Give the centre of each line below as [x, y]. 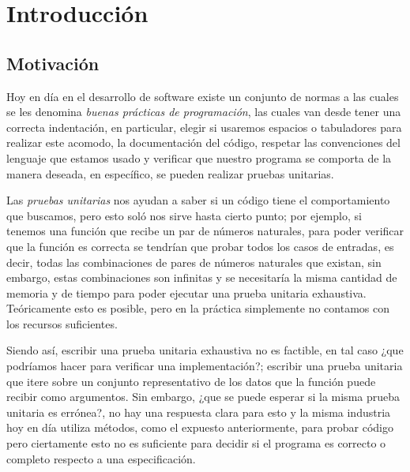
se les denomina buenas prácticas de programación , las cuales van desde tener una [204, 112]
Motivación [53, 63]
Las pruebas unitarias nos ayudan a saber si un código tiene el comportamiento [198, 200]
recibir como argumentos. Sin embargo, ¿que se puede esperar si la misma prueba [203, 397]
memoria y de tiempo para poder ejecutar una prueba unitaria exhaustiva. [186, 292]
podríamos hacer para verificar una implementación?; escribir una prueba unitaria [205, 366]
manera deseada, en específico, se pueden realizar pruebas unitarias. [170, 173]
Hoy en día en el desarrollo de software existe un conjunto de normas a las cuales [203, 96]
